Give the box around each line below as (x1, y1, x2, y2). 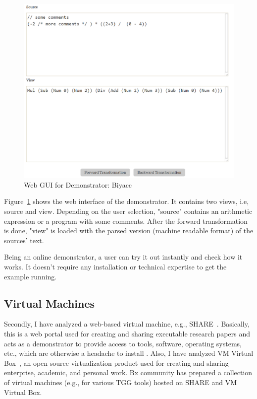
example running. (4, 271, 57, 281)
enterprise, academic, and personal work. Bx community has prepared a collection (4, 367, 253, 378)
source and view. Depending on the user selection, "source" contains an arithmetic (4, 206, 253, 216)
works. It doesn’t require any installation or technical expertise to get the (4, 262, 227, 272)
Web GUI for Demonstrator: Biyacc (24, 179, 132, 190)
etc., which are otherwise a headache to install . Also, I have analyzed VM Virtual (4, 348, 254, 358)
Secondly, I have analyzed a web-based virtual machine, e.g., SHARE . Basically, (4, 319, 250, 329)
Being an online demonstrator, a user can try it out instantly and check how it (4, 252, 243, 262)
